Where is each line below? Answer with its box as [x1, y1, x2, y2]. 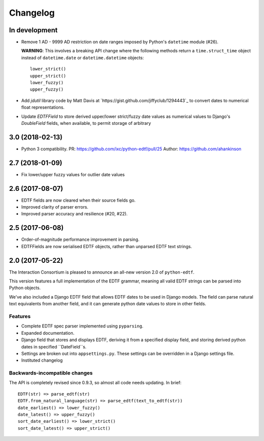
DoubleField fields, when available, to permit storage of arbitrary [21, 120, 151, 126]
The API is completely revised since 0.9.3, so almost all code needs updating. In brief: [9, 380, 182, 386]
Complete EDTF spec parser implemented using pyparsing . [21, 323, 144, 329]
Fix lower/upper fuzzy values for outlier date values [21, 171, 125, 177]
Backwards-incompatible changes [9, 370, 93, 376]
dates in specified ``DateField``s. [21, 344, 87, 349]
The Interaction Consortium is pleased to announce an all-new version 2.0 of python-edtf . [9, 269, 195, 275]
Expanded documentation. [21, 330, 75, 336]
